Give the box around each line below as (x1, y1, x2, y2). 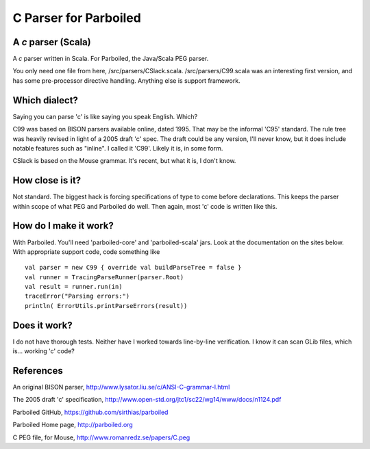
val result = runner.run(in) (25, 283, 123, 291)
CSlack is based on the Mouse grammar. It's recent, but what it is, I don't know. (12, 157, 236, 165)
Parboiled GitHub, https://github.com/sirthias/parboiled (12, 408, 169, 416)
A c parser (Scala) (12, 36, 92, 48)
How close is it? (12, 175, 82, 186)
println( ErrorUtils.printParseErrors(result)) (25, 302, 188, 309)
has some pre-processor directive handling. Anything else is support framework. (12, 76, 241, 85)
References (12, 365, 63, 376)
